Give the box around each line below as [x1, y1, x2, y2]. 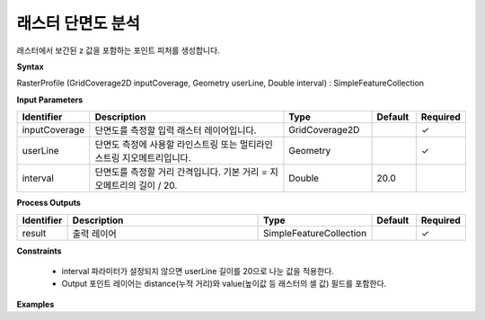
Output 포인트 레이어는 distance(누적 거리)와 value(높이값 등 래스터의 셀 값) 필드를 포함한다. [61, 279, 387, 289]
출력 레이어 [72, 227, 117, 240]
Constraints [16, 245, 62, 256]
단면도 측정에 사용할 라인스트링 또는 [94, 138, 238, 151]
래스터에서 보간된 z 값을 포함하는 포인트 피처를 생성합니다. [16, 45, 220, 56]
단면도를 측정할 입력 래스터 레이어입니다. [94, 124, 257, 137]
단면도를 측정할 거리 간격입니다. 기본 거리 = [94, 166, 269, 179]
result [22, 227, 47, 239]
